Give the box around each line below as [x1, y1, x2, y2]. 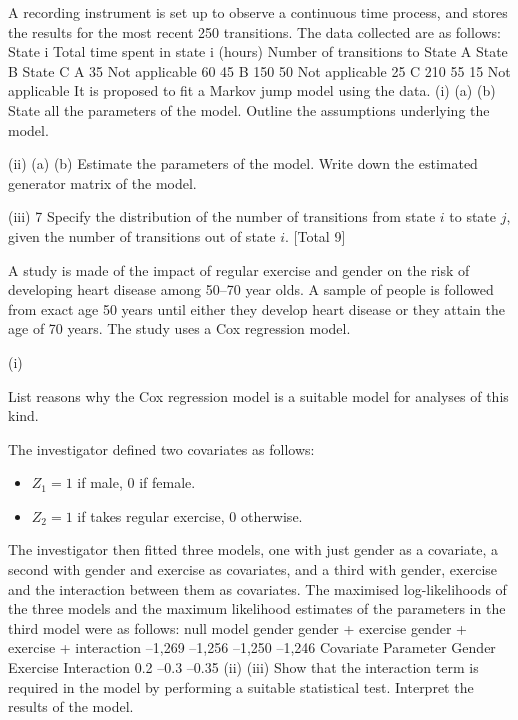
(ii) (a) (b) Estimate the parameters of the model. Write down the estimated [8, 153, 478, 174]
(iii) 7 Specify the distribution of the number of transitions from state [8, 206, 436, 227]
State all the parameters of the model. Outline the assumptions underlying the [8, 99, 490, 120]
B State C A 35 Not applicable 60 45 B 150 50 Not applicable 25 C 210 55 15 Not [8, 60, 511, 81]
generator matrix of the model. [8, 172, 197, 193]
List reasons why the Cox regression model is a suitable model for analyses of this [8, 385, 509, 406]
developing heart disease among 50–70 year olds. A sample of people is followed [8, 279, 494, 300]
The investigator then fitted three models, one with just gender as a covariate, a [8, 539, 499, 560]
